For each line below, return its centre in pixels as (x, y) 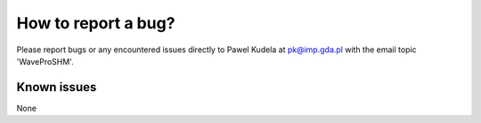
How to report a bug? (96, 23)
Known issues (57, 87)
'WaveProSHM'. (45, 61)
